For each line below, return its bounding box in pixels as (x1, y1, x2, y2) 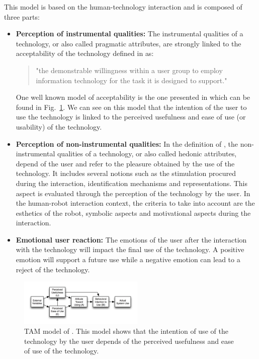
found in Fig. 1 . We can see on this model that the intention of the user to (16, 101, 247, 112)
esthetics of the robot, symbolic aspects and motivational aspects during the (16, 207, 251, 218)
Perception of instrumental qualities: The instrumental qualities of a (16, 28, 243, 39)
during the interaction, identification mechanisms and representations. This (16, 177, 248, 188)
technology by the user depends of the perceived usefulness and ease (24, 335, 234, 346)
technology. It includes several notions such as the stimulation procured (16, 168, 236, 178)
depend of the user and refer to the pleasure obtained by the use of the (16, 158, 235, 168)
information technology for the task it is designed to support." (36, 75, 227, 85)
